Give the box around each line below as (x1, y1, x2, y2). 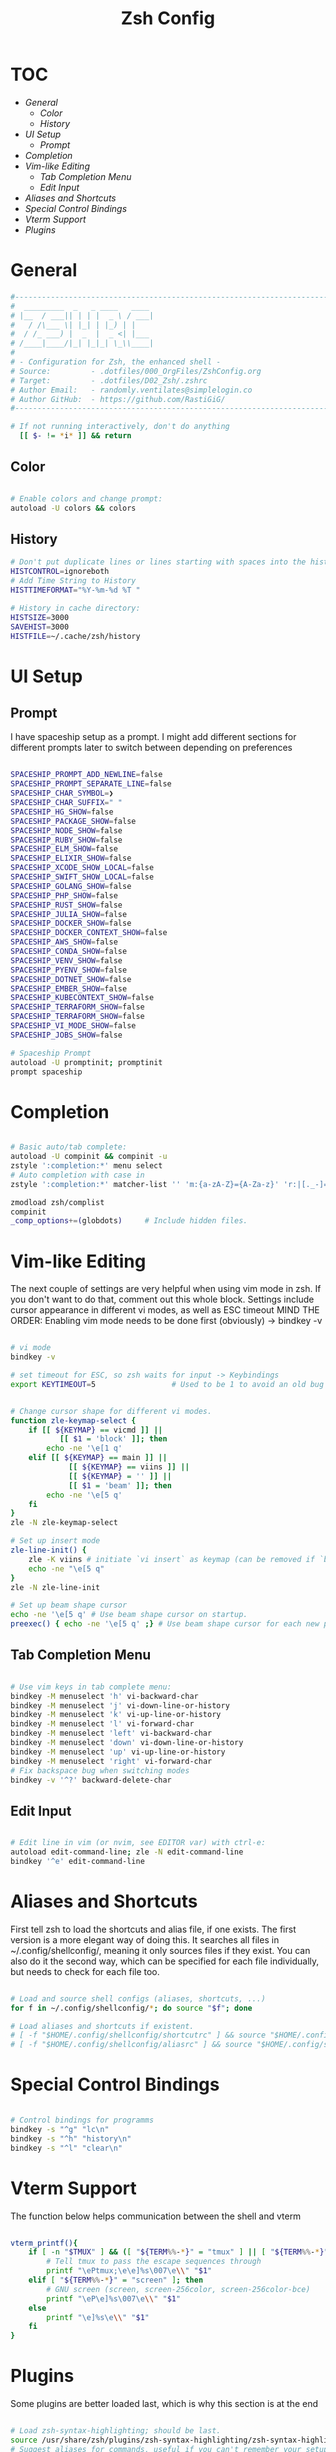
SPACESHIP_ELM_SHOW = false (10, 844, 118, 854)
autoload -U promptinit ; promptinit (10, 1057, 163, 1067)
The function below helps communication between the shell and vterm (10, 2210, 302, 2222)
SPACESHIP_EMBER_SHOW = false (10, 983, 128, 994)
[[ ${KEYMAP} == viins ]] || (68, 1462, 190, 1472)
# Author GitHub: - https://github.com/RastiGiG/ (10, 394, 226, 404)
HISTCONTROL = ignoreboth (10, 567, 110, 577)
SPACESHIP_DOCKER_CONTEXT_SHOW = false (10, 928, 168, 938)
